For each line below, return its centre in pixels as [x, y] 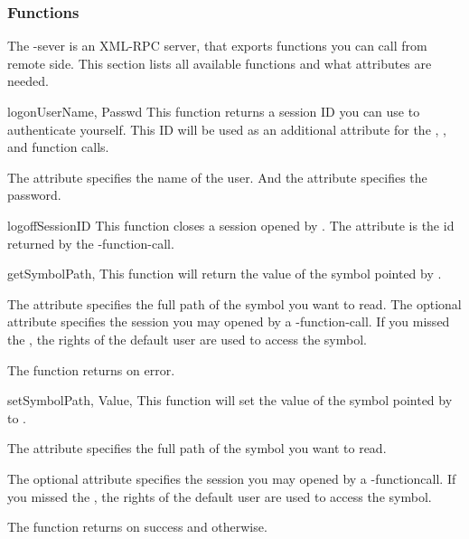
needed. [28, 81]
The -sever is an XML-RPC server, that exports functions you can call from [217, 46]
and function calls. [58, 147]
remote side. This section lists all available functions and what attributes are [220, 63]
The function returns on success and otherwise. [137, 527]
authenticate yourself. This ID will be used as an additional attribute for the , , [227, 129]
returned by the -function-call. [91, 243]
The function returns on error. [91, 369]
